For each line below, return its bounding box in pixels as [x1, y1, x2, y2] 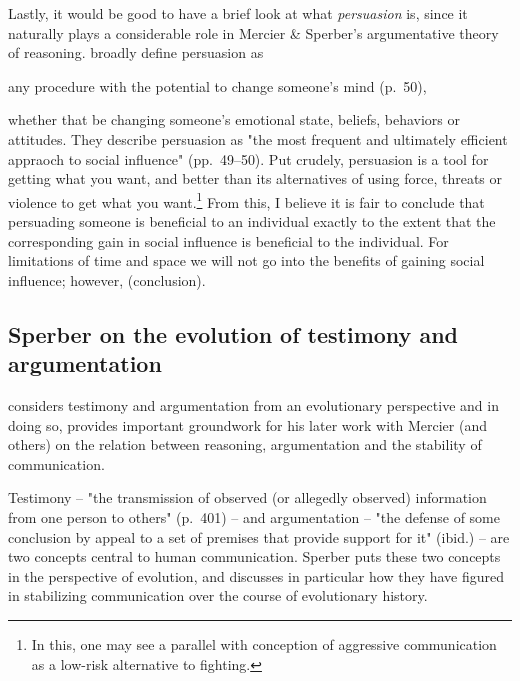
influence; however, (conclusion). [8, 269, 206, 290]
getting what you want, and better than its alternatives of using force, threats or [8, 168, 503, 189]
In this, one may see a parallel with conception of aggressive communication [31, 633, 497, 654]
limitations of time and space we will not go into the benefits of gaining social [8, 250, 485, 271]
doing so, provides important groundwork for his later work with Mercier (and [8, 414, 487, 435]
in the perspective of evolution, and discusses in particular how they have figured [8, 565, 505, 586]
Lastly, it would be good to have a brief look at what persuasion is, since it [8, 3, 468, 23]
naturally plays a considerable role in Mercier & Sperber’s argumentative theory [8, 22, 499, 43]
